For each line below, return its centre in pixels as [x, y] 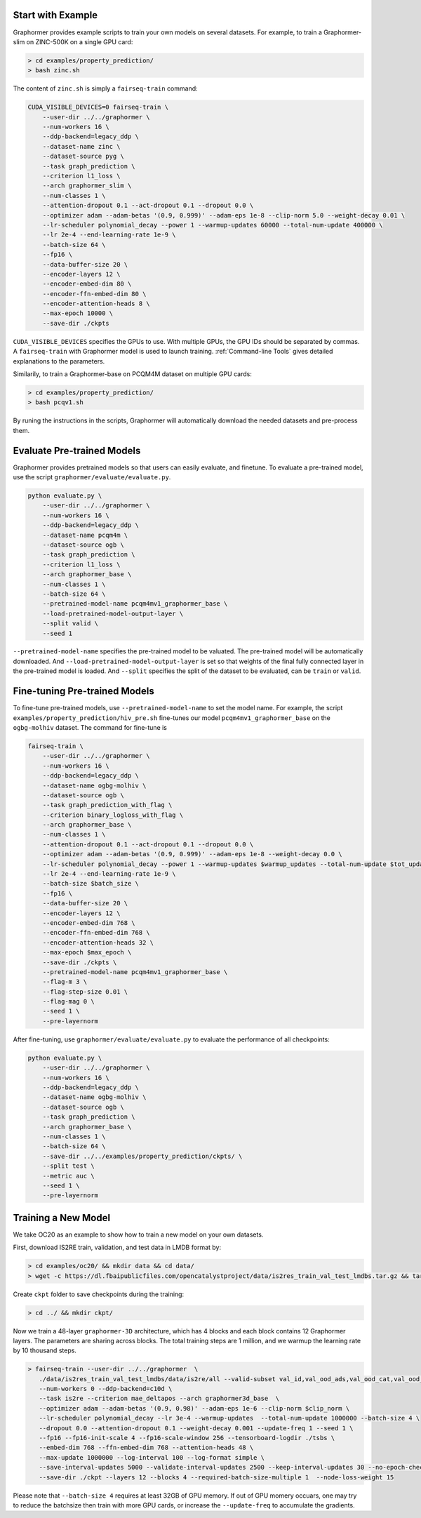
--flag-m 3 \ [65, 982]
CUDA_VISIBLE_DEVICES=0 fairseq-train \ [98, 107]
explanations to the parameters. [59, 361]
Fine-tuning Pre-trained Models [83, 691]
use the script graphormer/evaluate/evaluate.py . [92, 477]
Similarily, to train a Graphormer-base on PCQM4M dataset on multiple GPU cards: [132, 374]
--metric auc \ [68, 1176]
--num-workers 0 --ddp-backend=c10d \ [106, 1389]
